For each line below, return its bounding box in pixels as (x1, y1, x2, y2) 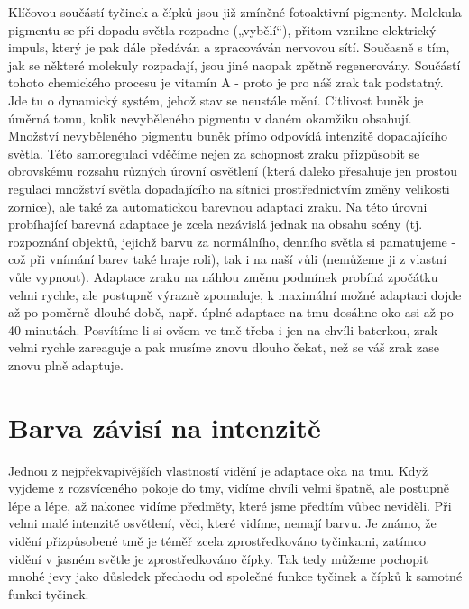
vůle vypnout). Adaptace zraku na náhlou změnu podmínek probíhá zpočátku (8, 267, 438, 286)
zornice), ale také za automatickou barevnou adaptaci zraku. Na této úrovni (8, 196, 428, 215)
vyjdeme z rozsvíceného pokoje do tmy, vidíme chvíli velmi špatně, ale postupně (8, 478, 450, 497)
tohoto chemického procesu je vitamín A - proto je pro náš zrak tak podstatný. (8, 73, 444, 92)
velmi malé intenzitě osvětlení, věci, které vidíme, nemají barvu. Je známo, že (8, 514, 437, 532)
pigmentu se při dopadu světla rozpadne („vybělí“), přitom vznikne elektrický (8, 20, 437, 39)
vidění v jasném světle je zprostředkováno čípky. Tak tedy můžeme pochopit (8, 549, 428, 568)
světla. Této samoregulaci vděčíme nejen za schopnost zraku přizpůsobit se (8, 143, 420, 162)
